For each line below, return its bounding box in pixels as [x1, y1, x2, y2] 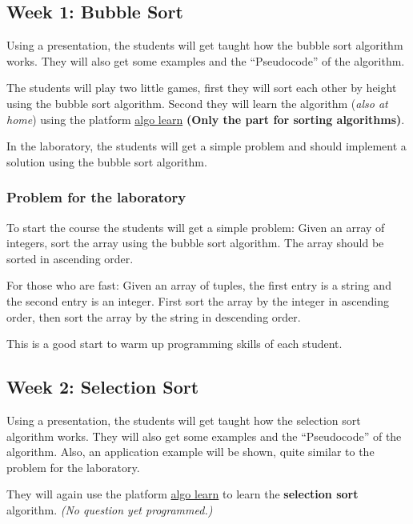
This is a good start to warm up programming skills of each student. [6, 335, 343, 352]
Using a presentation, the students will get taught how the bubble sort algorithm [6, 37, 403, 54]
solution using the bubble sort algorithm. [6, 153, 207, 170]
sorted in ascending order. [6, 250, 134, 266]
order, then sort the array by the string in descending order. [6, 308, 301, 325]
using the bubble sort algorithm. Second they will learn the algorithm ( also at [6, 94, 388, 111]
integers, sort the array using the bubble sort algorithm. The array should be [6, 234, 384, 251]
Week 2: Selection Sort [6, 374, 199, 399]
